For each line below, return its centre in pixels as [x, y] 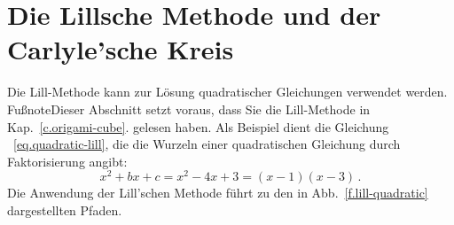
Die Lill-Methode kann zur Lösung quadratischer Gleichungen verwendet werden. [227, 92]
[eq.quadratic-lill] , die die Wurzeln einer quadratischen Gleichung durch [207, 144]
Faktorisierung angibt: [67, 161]
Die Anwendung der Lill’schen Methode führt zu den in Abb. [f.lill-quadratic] [218, 193]
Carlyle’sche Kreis [121, 49]
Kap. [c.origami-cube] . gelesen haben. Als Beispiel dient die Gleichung [198, 126]
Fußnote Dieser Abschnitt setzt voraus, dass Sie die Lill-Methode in [189, 109]
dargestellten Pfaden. [65, 209]
